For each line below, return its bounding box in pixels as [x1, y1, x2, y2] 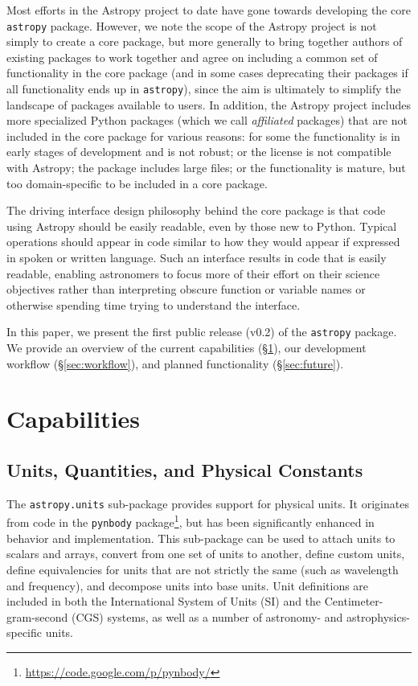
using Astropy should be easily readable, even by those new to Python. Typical [6, 217, 397, 234]
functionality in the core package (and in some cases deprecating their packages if [6, 64, 408, 81]
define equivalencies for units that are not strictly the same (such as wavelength [6, 561, 399, 577]
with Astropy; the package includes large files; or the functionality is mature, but [6, 159, 406, 176]
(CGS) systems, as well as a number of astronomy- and [71, 608, 343, 625]
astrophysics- [346, 608, 410, 625]
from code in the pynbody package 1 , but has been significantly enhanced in [6, 511, 375, 531]
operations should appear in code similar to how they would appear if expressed [6, 233, 400, 250]
